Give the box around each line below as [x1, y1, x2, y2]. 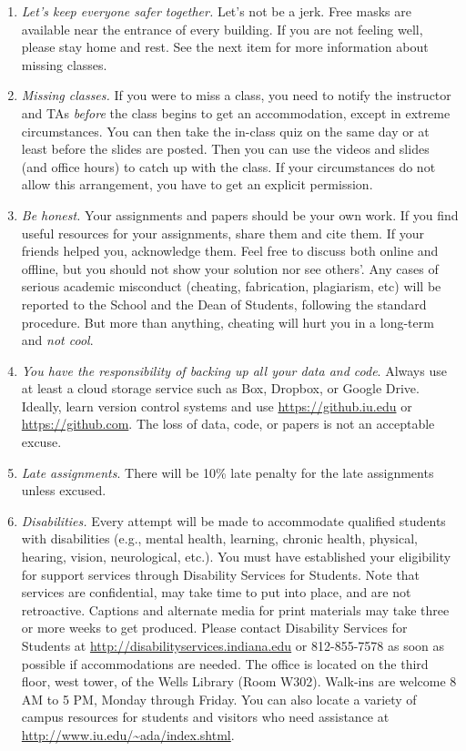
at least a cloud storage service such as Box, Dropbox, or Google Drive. [21, 379, 420, 398]
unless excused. [21, 481, 106, 500]
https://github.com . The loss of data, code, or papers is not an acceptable [21, 414, 435, 433]
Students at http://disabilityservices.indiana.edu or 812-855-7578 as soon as [21, 636, 445, 655]
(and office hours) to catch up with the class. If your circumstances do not [21, 157, 436, 176]
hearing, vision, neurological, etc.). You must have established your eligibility [21, 547, 451, 566]
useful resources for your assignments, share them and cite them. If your [21, 223, 424, 242]
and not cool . [21, 330, 94, 350]
